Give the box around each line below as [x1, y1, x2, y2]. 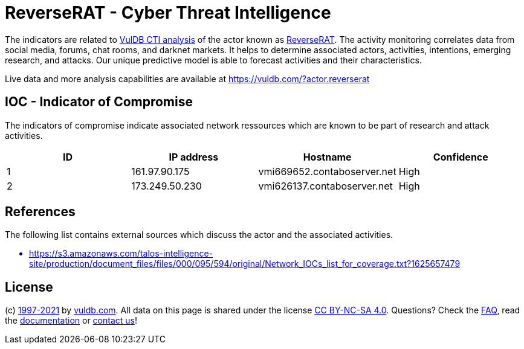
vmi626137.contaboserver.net [258, 179, 393, 192]
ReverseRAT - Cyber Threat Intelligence [5, 2, 331, 23]
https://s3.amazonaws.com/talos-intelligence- [29, 248, 213, 259]
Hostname [303, 150, 352, 163]
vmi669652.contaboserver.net [258, 165, 396, 178]
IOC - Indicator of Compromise [5, 94, 193, 110]
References [5, 204, 76, 220]
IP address [169, 150, 219, 163]
